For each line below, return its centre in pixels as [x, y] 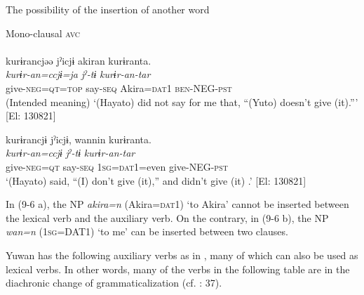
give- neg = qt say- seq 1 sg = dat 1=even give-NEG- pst [117, 166]
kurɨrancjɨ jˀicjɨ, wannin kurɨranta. [79, 139]
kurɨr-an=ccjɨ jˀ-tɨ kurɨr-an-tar [70, 153]
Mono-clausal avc [43, 33]
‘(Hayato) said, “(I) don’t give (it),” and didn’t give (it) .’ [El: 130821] [156, 180]
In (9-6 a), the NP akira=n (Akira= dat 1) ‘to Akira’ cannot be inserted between [177, 204]
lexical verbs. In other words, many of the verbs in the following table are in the [178, 269]
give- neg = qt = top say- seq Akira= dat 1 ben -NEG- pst [119, 87]
